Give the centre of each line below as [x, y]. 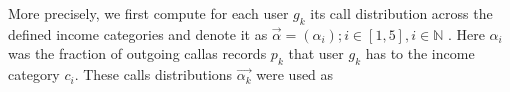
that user [316, 53]
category [34, 74]
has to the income [420, 53]
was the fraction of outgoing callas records [137, 53]
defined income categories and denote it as [138, 33]
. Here [466, 33]
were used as [295, 74]
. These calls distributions [153, 74]
